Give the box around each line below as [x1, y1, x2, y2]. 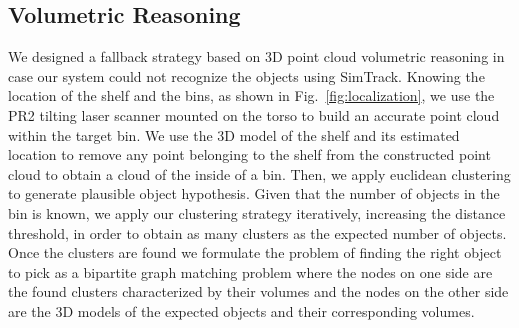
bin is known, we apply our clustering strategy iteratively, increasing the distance [8, 202, 506, 223]
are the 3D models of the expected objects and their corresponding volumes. [8, 300, 475, 321]
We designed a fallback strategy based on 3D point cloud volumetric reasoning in [8, 46, 505, 67]
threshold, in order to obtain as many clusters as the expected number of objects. [8, 222, 507, 243]
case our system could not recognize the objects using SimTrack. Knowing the [8, 65, 485, 86]
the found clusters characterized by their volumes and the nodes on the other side [8, 281, 509, 302]
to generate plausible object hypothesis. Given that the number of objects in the [8, 183, 500, 204]
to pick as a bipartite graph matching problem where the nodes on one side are [8, 261, 493, 282]
